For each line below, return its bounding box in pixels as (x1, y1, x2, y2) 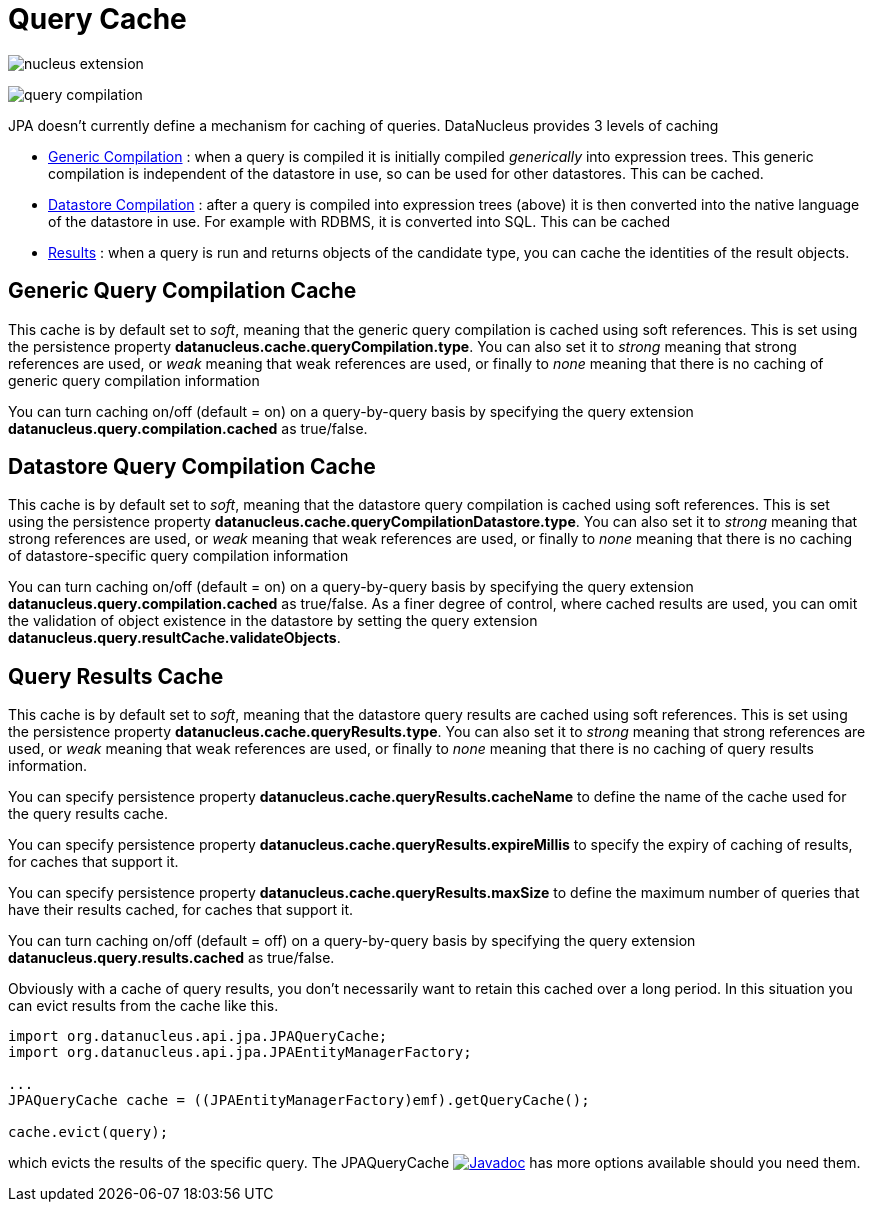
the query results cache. (8, 805, 168, 823)
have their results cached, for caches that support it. (8, 901, 354, 919)
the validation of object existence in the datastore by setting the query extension (8, 612, 538, 630)
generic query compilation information (8, 371, 260, 389)
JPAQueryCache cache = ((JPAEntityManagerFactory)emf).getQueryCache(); (8, 1092, 590, 1109)
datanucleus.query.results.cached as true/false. (8, 949, 335, 967)
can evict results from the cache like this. (8, 997, 279, 1015)
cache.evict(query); (8, 1124, 169, 1141)
